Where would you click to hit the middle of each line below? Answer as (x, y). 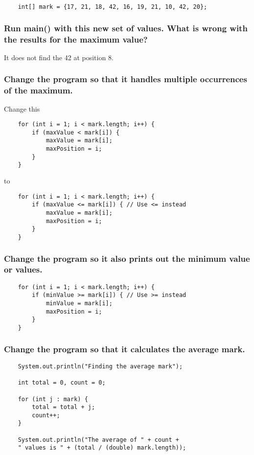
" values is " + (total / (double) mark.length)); (102, 448)
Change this (22, 108)
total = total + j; (64, 407)
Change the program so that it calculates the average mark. (125, 349)
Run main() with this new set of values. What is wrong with (126, 28)
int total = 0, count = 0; (62, 383)
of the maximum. (38, 90)
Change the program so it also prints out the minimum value (127, 258)
